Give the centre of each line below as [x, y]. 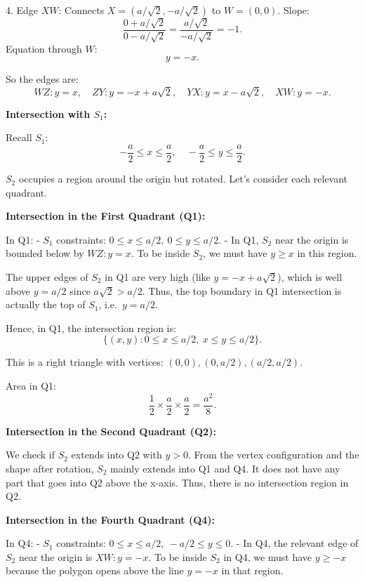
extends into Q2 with [117, 455]
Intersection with [48, 113]
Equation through [44, 49]
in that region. [252, 570]
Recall [19, 137]
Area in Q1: [31, 385]
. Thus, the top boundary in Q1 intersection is [242, 290]
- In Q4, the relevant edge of [297, 543]
